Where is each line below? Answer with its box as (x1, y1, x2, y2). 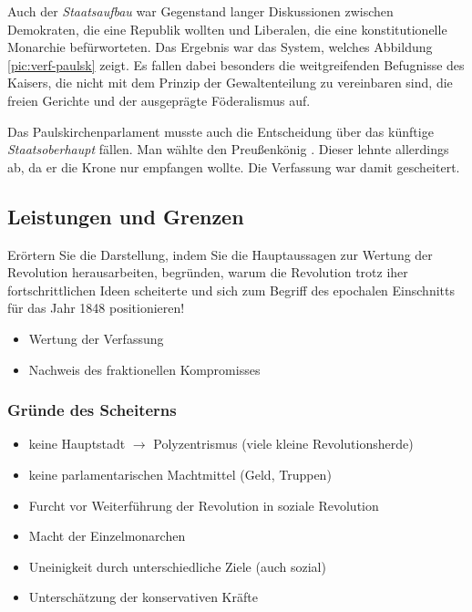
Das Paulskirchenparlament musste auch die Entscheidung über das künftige (7, 121, 434, 140)
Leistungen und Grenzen (7, 202, 244, 230)
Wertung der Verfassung (28, 328, 164, 347)
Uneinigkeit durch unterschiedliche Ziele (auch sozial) (28, 556, 326, 576)
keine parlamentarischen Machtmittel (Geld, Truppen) (28, 464, 332, 483)
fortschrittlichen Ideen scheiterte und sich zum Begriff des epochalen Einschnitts (7, 280, 455, 299)
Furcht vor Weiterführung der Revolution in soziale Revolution (28, 495, 379, 514)
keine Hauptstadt (28, 434, 126, 453)
